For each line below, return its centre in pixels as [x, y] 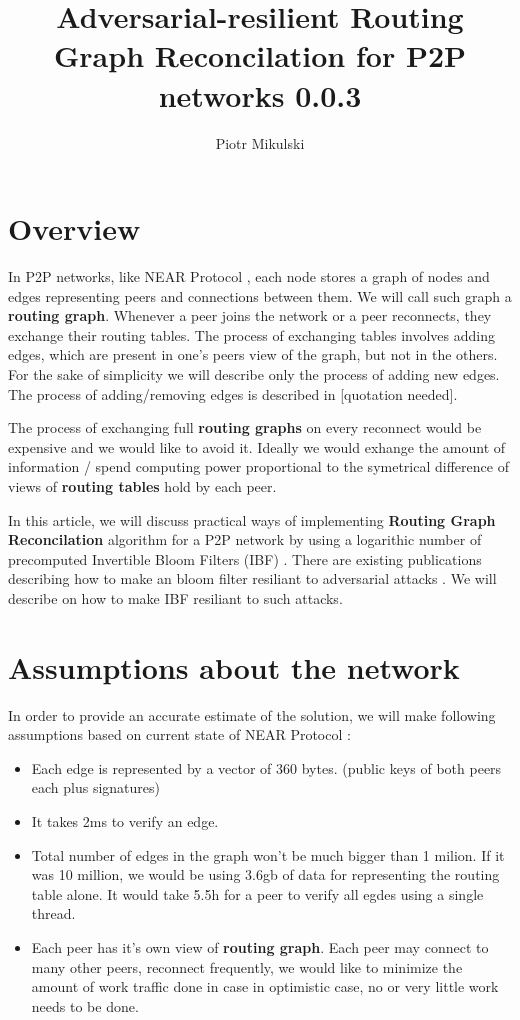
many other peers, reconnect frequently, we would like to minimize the [247, 966]
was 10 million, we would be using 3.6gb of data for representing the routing [265, 874]
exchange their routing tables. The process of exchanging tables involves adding [252, 334]
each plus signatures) [96, 787]
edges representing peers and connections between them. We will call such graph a [260, 295]
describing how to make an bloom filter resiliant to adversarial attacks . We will [252, 578]
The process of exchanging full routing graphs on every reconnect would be [245, 427]
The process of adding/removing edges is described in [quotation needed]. [233, 393]
